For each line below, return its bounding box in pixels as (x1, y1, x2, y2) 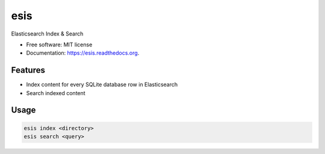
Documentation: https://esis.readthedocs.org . (26, 49, 140, 57)
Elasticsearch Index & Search (11, 30, 84, 37)
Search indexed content (26, 89, 85, 96)
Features (11, 65, 45, 75)
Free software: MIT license (26, 41, 93, 48)
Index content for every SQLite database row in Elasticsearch (26, 81, 178, 88)
